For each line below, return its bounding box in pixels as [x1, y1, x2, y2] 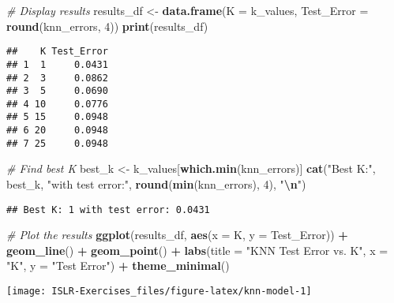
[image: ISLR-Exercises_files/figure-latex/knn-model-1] [6, 286, 312, 297]
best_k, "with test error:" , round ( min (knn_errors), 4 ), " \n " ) [6, 176, 306, 193]
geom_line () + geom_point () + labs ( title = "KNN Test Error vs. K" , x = [6, 241, 388, 258]
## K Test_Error [6, 46, 108, 58]
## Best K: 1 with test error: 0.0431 [6, 204, 210, 215]
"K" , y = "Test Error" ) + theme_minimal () [6, 257, 230, 274]
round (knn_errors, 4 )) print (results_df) [6, 17, 208, 34]
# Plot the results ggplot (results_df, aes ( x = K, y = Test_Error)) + [6, 226, 348, 243]
